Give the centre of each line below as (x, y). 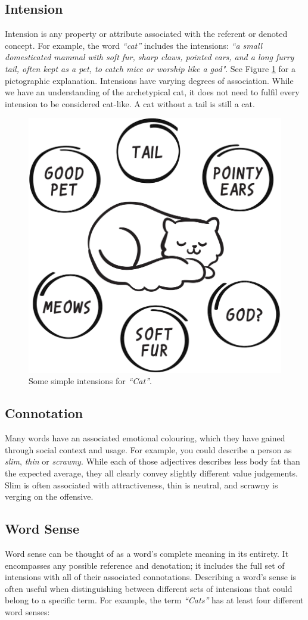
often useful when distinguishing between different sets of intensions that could (149, 588)
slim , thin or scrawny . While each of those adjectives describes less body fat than (153, 461)
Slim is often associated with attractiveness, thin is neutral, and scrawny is (141, 485)
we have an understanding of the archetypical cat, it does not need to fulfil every (152, 92)
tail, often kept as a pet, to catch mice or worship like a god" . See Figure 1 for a (150, 68)
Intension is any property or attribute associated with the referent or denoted (146, 34)
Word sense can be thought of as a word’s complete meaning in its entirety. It (147, 553)
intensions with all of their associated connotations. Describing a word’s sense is (151, 577)
